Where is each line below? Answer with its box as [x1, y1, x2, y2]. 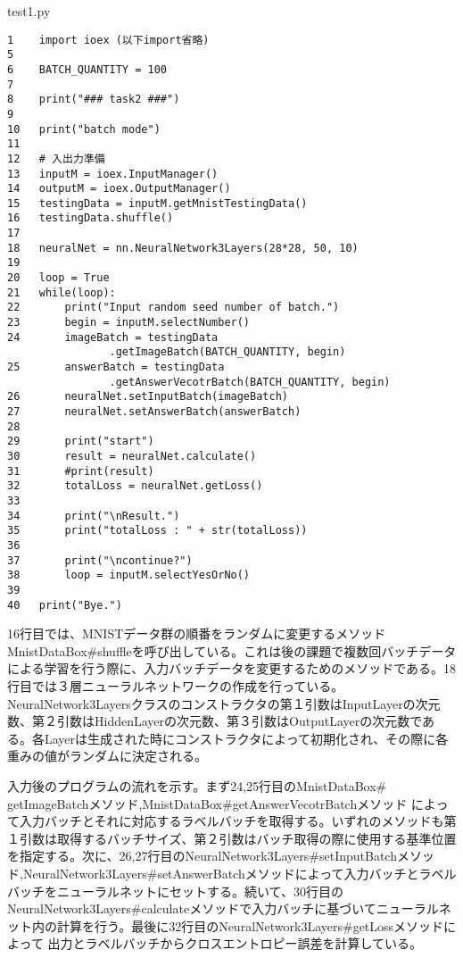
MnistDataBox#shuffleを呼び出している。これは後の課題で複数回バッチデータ [7, 641, 457, 660]
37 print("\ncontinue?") [7, 554, 193, 567]
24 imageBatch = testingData [7, 330, 219, 344]
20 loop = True [7, 271, 110, 285]
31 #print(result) [7, 464, 154, 478]
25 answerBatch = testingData [7, 361, 225, 374]
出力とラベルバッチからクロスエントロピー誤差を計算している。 [47, 934, 423, 953]
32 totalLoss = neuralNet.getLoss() [7, 479, 263, 493]
